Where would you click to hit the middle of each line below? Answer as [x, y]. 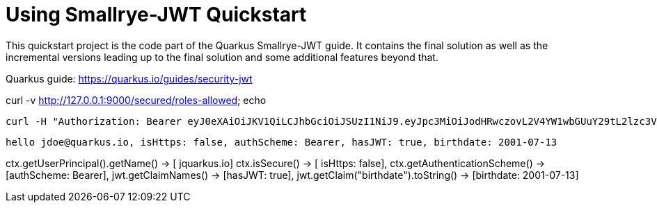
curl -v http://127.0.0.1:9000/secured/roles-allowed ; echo [136, 100]
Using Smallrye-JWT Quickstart [156, 15]
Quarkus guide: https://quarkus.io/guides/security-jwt [129, 78]
